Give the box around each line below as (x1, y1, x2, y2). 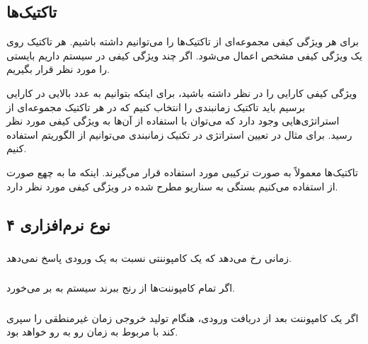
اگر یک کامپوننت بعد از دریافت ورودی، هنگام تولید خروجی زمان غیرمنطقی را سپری (6, 310, 359, 325)
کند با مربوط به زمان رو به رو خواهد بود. (6, 324, 178, 339)
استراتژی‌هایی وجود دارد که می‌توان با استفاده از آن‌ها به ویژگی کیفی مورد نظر (6, 113, 340, 128)
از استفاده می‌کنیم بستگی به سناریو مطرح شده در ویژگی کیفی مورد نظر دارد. (6, 178, 338, 193)
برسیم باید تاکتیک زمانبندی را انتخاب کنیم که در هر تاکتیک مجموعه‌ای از (6, 99, 306, 114)
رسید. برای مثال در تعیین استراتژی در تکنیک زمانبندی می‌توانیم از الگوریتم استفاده (6, 127, 352, 142)
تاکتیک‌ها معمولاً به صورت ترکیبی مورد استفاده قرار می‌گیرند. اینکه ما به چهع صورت (6, 164, 359, 179)
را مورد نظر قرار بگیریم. (6, 62, 110, 76)
